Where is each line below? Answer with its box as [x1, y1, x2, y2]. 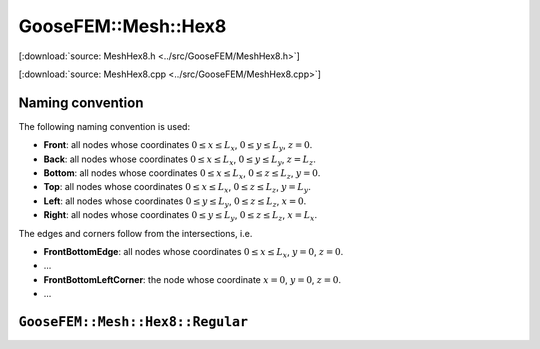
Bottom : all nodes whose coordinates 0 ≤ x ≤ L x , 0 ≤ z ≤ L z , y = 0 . [43, 167, 321, 181]
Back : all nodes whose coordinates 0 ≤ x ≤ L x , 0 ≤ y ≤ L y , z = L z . [43, 153, 317, 167]
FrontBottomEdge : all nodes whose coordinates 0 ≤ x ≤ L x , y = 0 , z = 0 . [43, 245, 344, 260]
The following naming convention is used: [18, 120, 190, 132]
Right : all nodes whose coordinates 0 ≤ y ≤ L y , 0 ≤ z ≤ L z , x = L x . [43, 209, 318, 223]
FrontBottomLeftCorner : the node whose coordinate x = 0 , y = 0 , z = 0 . [43, 273, 342, 285]
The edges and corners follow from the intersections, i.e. [18, 227, 253, 239]
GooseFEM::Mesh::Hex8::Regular [18, 313, 249, 330]
